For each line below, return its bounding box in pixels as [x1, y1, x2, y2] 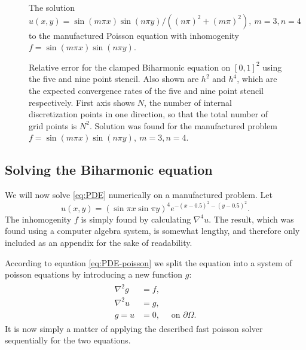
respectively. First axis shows [29, 96, 135, 108]
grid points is [29, 119, 77, 132]
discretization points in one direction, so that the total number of [29, 108, 268, 120]
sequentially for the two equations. [5, 334, 131, 346]
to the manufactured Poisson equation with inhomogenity [29, 29, 239, 41]
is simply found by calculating [81, 212, 191, 225]
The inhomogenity [5, 212, 72, 225]
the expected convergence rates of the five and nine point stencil [29, 84, 264, 96]
